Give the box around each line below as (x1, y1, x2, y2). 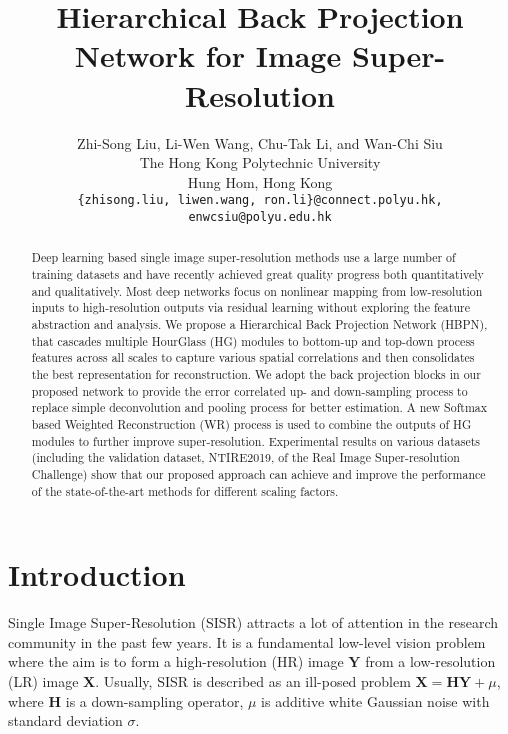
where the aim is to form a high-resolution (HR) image (8, 651, 344, 672)
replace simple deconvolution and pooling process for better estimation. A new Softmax (31, 399, 488, 416)
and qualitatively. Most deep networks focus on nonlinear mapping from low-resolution (31, 282, 483, 299)
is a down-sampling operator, (65, 690, 244, 711)
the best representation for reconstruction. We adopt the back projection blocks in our (31, 365, 481, 382)
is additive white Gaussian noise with (261, 690, 490, 711)
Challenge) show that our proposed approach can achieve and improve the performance (31, 465, 486, 482)
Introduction (8, 554, 186, 595)
